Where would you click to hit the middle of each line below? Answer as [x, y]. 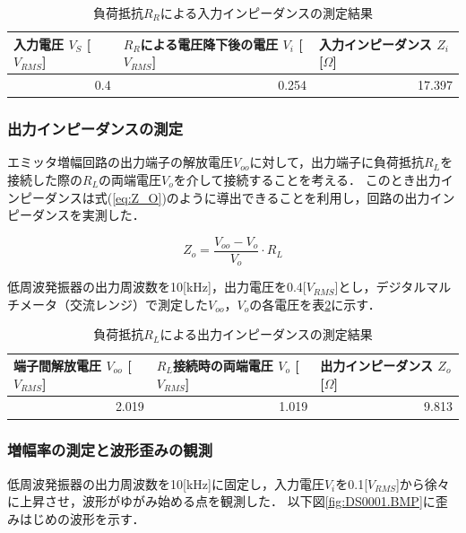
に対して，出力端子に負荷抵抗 [337, 162]
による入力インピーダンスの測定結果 [267, 13]
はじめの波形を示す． [82, 518]
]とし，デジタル [380, 287]
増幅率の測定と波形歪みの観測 [110, 450]
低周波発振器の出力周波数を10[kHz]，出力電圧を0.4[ [157, 287]
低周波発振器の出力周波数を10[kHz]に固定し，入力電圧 [166, 483]
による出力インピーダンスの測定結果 [266, 334]
